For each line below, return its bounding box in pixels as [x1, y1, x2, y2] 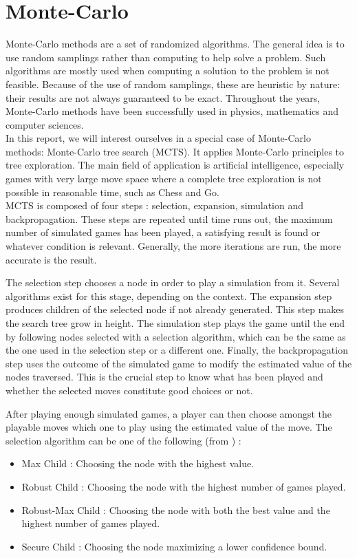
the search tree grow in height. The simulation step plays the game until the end [6, 316, 345, 330]
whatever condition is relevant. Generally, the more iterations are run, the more [6, 239, 341, 253]
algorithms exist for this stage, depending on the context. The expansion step [6, 288, 332, 303]
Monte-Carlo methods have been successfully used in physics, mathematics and [6, 104, 339, 118]
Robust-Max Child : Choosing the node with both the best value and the [21, 502, 330, 517]
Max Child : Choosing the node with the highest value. [21, 456, 255, 471]
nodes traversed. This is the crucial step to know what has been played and [6, 369, 323, 384]
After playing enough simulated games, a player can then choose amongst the [6, 406, 332, 420]
